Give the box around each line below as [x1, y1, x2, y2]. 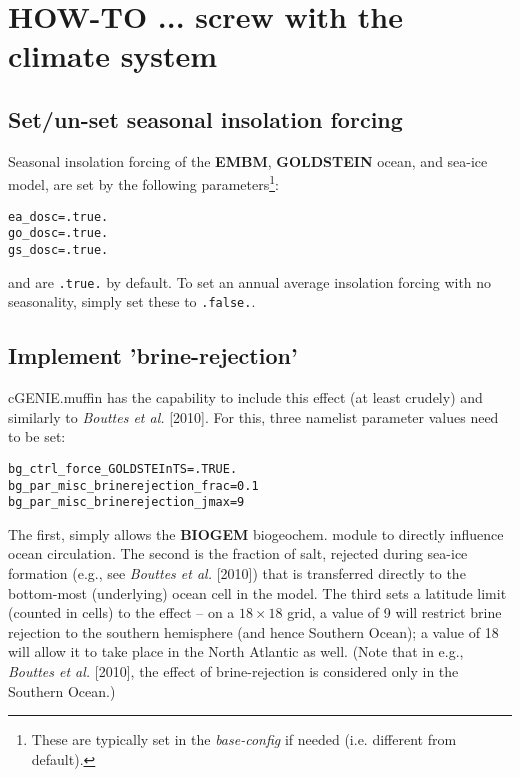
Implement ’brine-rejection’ [8, 340, 298, 371]
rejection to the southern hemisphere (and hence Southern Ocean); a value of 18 [8, 621, 499, 642]
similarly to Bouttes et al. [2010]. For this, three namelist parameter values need [8, 406, 499, 427]
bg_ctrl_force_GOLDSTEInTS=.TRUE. [8, 461, 238, 476]
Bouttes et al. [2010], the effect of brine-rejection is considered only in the [8, 661, 459, 681]
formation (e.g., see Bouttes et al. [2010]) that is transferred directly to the [8, 563, 466, 584]
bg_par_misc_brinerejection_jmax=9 [8, 495, 245, 510]
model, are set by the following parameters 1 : [8, 171, 279, 195]
